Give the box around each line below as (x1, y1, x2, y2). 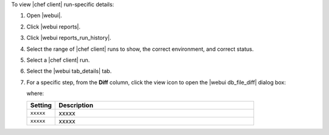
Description (58, 100, 94, 109)
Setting (30, 100, 52, 109)
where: (26, 90, 44, 97)
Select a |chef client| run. (26, 56, 90, 64)
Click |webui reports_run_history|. (26, 34, 111, 42)
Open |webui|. (26, 12, 62, 19)
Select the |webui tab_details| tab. (26, 67, 112, 75)
